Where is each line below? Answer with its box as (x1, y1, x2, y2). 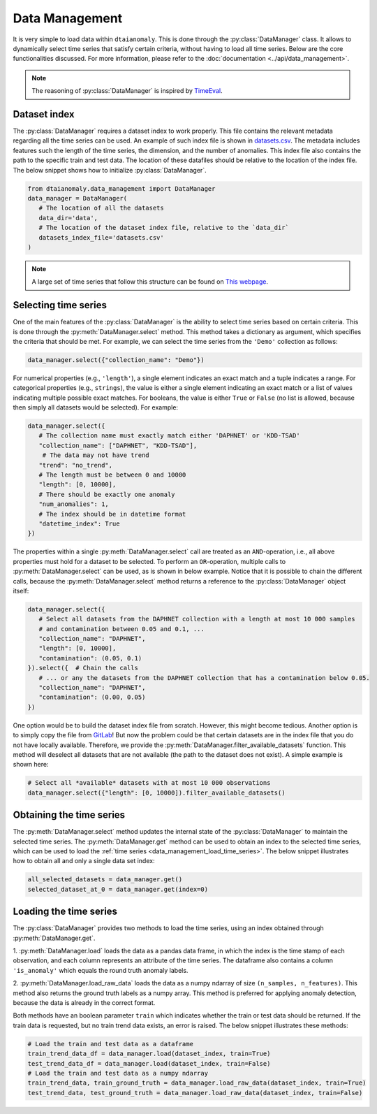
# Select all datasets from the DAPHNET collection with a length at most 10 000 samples (38, 615, 355, 623)
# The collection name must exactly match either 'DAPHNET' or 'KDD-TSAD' (38, 432, 300, 440)
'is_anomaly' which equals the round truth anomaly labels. (13, 966, 188, 974)
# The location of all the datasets (38, 204, 164, 212)
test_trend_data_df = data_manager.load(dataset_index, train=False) (27, 1059, 271, 1067)
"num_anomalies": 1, (38, 500, 110, 508)
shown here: (13, 760, 49, 769)
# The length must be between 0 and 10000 (38, 471, 186, 479)
